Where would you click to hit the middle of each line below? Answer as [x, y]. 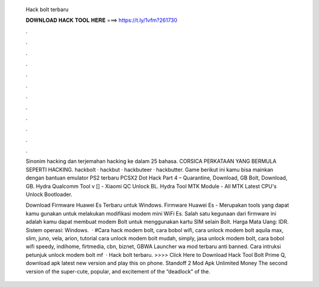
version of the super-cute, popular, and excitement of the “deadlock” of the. [118, 271]
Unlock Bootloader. [49, 194]
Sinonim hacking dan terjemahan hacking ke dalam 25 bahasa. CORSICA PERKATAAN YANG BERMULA [151, 161]
